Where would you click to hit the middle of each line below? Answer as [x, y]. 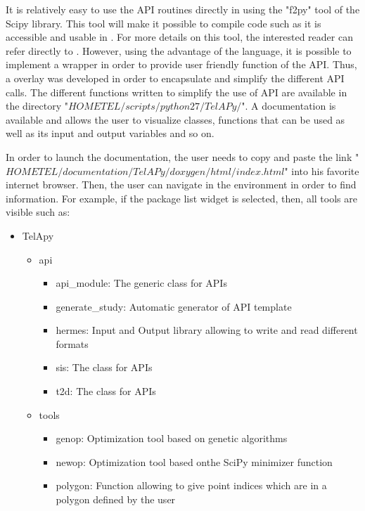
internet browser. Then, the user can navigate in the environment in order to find [181, 185]
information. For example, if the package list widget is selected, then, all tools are [181, 198]
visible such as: [38, 212]
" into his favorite [322, 170]
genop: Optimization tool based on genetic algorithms [172, 438]
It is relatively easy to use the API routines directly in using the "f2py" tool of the [183, 9]
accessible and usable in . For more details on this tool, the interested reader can [179, 37]
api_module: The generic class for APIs [141, 283]
